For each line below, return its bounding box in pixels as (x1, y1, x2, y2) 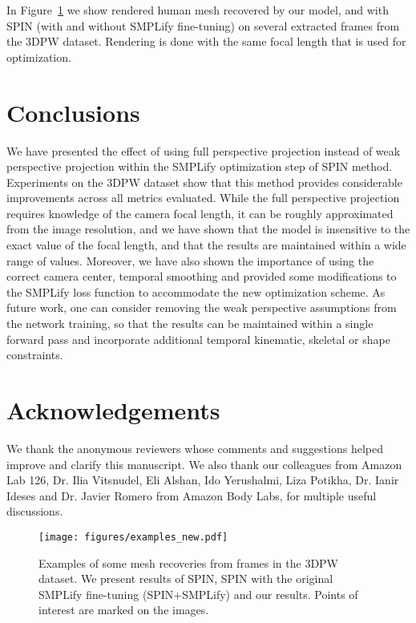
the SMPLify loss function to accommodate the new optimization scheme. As (6, 283, 386, 300)
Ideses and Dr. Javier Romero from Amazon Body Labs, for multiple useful (6, 487, 377, 504)
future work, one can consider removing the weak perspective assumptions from (6, 299, 397, 316)
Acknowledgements (6, 394, 220, 426)
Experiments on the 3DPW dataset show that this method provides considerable (6, 173, 402, 190)
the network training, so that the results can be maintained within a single (6, 315, 374, 332)
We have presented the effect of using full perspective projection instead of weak (6, 142, 401, 159)
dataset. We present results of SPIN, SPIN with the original (38, 570, 333, 587)
